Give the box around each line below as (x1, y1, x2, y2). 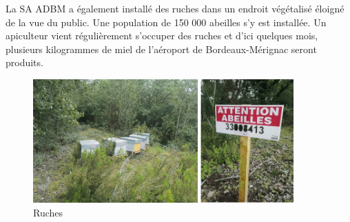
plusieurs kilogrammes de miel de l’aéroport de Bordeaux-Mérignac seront (6, 41, 317, 56)
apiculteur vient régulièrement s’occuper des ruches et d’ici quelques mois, (6, 28, 318, 43)
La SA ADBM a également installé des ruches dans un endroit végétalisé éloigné (6, 1, 344, 15)
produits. (6, 55, 43, 70)
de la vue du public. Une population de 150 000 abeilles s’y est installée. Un (6, 14, 327, 29)
